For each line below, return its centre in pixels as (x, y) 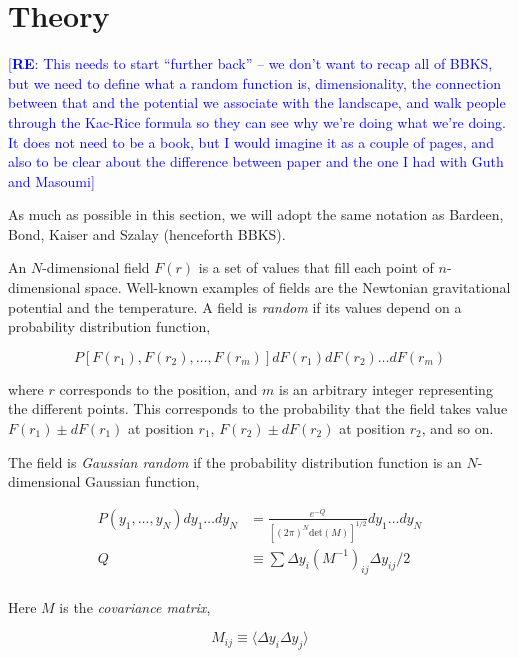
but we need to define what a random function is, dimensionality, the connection (254, 82)
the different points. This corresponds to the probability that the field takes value (258, 408)
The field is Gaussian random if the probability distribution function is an (235, 461)
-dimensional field (96, 267)
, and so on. (457, 428)
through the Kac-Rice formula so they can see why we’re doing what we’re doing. (257, 121)
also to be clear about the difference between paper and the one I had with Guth (256, 161)
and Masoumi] (51, 180)
